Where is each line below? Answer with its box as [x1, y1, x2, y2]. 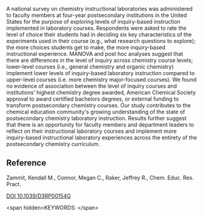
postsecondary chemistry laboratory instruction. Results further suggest [6, 115, 187, 122]
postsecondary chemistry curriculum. [6, 141, 100, 147]
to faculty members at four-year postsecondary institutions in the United [6, 12, 187, 19]
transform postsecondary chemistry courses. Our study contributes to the [6, 102, 191, 109]
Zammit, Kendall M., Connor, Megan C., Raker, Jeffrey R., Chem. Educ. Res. [6, 174, 194, 181]
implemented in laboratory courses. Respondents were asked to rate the [6, 24, 187, 32]
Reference [6, 158, 47, 169]
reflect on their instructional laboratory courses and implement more [6, 127, 177, 135]
